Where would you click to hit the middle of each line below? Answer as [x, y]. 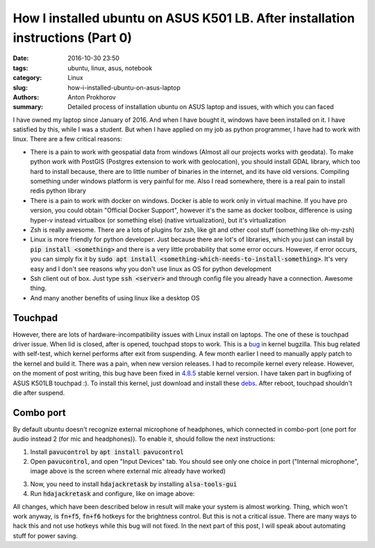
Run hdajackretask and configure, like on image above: [112, 494]
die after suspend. [39, 392]
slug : [20, 88]
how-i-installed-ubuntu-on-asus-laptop [124, 88]
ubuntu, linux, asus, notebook [110, 68]
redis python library [58, 191]
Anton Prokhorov [92, 97]
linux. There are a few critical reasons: [68, 139]
